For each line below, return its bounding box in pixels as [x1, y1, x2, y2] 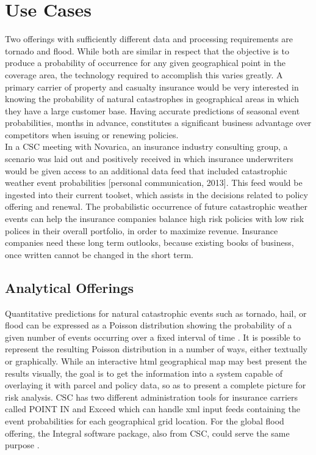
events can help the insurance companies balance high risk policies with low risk [5, 212, 304, 225]
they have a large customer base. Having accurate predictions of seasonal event [5, 104, 300, 117]
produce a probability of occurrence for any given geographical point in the [5, 56, 285, 69]
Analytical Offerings [5, 278, 134, 297]
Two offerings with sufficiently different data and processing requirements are [5, 32, 293, 45]
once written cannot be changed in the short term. [5, 248, 193, 261]
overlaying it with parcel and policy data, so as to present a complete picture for [5, 379, 306, 391]
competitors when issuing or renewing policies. [5, 128, 179, 141]
